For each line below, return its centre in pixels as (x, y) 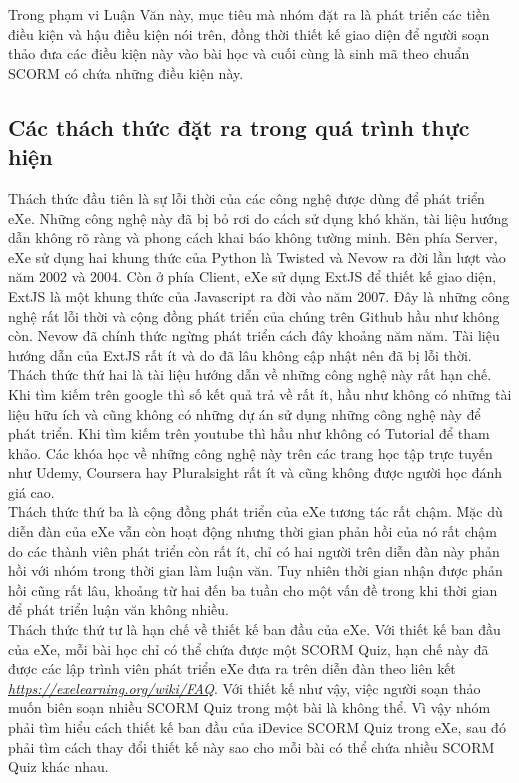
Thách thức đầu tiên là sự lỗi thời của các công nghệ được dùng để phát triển (246, 197)
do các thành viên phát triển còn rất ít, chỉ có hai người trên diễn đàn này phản (254, 550)
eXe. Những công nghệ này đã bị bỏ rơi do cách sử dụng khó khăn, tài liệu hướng (258, 217)
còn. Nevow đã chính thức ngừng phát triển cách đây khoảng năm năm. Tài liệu (254, 335)
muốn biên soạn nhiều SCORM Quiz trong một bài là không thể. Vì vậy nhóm (249, 707)
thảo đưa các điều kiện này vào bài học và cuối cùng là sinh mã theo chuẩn (239, 53)
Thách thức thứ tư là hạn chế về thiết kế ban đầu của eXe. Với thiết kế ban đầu (254, 629)
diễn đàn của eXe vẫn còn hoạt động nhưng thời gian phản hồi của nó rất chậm (252, 531)
